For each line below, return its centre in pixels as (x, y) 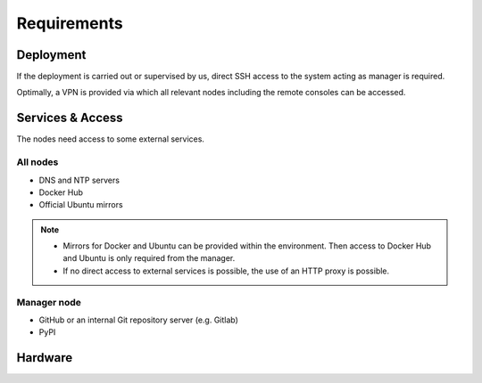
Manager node (49, 302)
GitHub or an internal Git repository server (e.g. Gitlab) (138, 320)
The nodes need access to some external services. (111, 139)
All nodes (37, 162)
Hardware (45, 358)
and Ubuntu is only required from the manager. (149, 258)
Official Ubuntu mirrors (81, 205)
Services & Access (70, 118)
